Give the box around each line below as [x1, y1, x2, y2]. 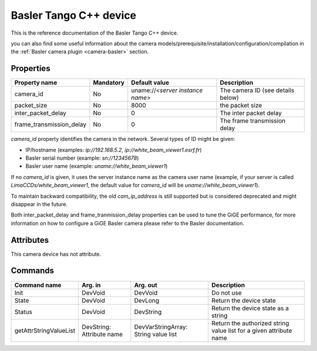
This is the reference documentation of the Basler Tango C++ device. [11, 29, 178, 36]
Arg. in [82, 281, 101, 289]
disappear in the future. [11, 200, 68, 208]
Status [14, 308, 32, 316]
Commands [11, 266, 55, 276]
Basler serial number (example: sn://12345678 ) [25, 154, 139, 161]
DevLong [134, 296, 160, 305]
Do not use [211, 288, 242, 296]
